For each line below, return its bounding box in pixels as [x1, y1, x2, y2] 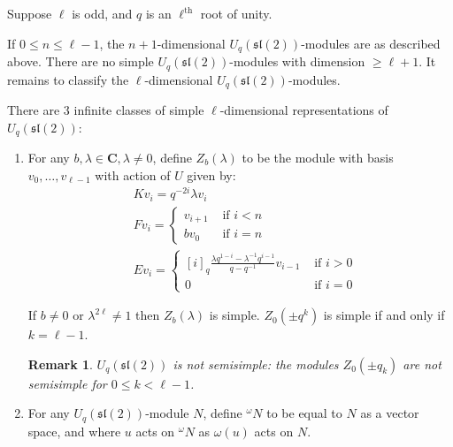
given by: [187, 165, 236, 184]
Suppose [7, 4, 52, 22]
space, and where [27, 421, 121, 440]
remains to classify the [7, 70, 129, 88]
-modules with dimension [229, 52, 365, 71]
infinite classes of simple [73, 100, 204, 118]
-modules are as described [301, 34, 441, 52]
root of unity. [200, 4, 273, 22]
